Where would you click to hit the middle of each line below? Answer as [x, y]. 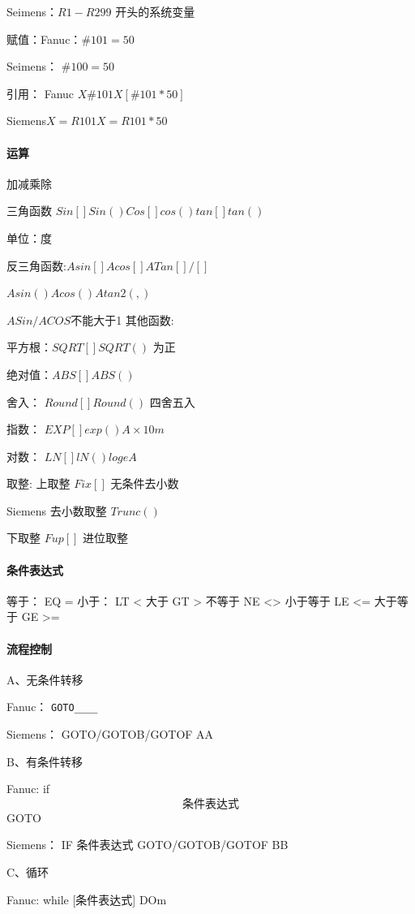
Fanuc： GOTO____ [52, 707]
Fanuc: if [28, 789]
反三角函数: [36, 265]
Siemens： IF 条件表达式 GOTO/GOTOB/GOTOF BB [148, 845]
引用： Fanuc [41, 93]
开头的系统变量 [155, 11]
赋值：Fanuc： [44, 39]
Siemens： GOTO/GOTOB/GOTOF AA [110, 734]
